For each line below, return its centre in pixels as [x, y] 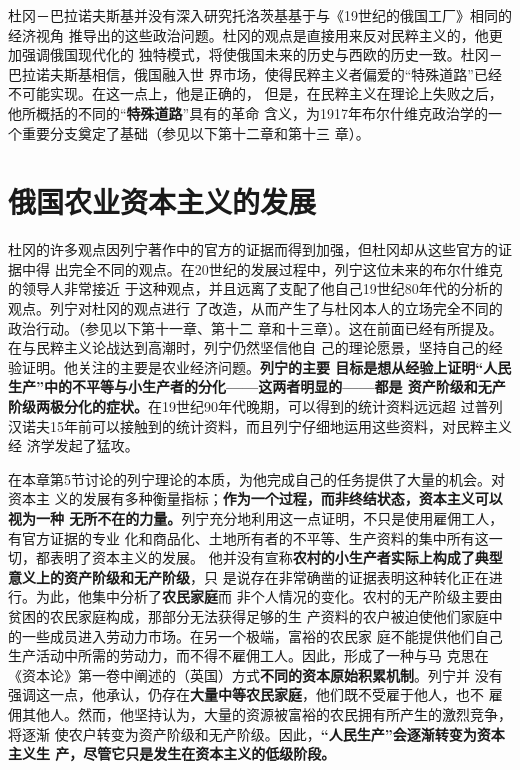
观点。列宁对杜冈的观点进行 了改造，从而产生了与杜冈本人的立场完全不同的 [255, 308]
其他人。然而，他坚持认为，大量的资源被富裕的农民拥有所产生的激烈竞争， [266, 713]
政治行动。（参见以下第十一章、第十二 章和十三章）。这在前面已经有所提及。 [255, 327]
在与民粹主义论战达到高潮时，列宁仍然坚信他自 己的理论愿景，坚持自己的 [248, 347]
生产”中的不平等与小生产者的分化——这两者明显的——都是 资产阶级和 [243, 386]
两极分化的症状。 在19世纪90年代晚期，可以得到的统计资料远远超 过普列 [269, 406]
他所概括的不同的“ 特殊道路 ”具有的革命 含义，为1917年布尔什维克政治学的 [248, 112]
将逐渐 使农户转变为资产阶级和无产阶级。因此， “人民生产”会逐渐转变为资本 [256, 733]
